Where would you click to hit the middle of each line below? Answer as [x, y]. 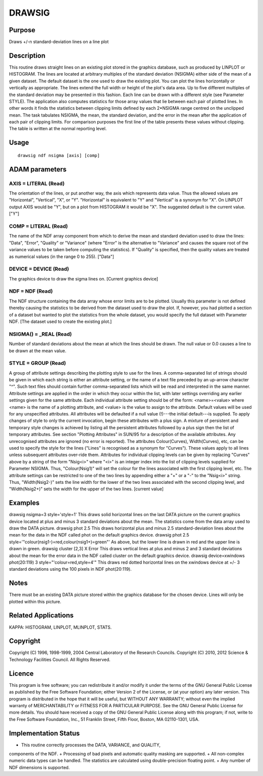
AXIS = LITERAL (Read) [37, 183]
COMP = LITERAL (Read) [38, 226]
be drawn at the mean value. [38, 351]
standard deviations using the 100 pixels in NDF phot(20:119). [70, 569]
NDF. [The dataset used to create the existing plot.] [60, 321]
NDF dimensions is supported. [39, 767]
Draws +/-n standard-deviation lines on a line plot [59, 42]
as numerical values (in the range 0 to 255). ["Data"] [62, 257]
